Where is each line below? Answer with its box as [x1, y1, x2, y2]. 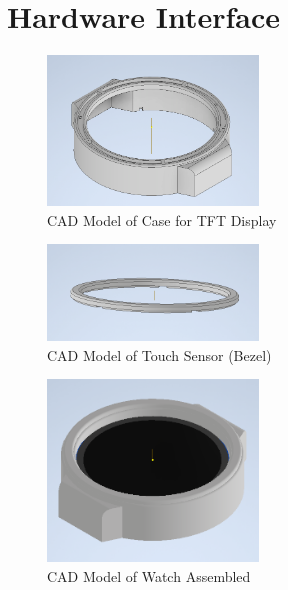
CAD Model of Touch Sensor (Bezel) [47, 344, 272, 365]
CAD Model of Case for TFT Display [47, 209, 277, 230]
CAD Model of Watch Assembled [47, 565, 251, 586]
